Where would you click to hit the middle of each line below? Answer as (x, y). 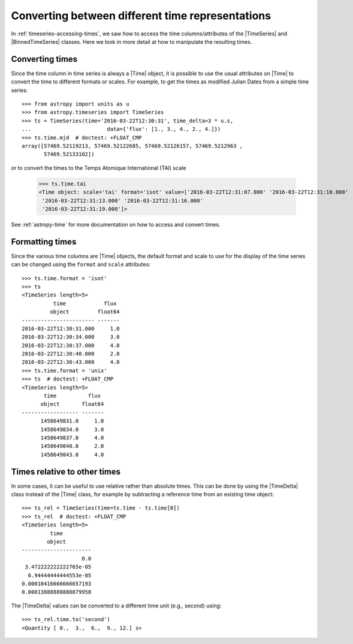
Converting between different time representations (141, 16)
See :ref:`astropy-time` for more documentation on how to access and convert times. (116, 224)
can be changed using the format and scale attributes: (81, 265)
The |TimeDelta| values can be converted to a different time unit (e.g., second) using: (116, 606)
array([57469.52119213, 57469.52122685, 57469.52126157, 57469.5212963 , (132, 146)
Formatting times (44, 242)
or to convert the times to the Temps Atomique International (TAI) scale (99, 167)
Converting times (44, 59)
